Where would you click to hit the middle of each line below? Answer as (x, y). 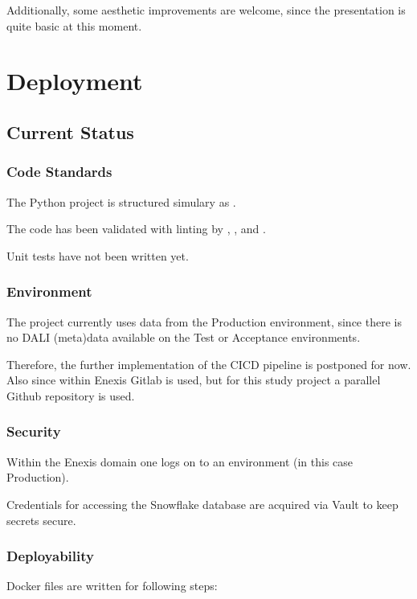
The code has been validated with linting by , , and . (136, 229)
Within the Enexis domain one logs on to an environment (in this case (180, 461)
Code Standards (59, 172)
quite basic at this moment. (74, 25)
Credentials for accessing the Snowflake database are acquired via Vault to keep (202, 504)
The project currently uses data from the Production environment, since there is (204, 321)
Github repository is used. (71, 395)
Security (34, 431)
